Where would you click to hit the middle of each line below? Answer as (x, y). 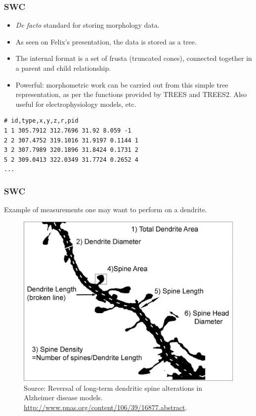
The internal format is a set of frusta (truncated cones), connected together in (134, 58)
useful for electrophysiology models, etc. (76, 104)
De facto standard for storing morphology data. (87, 25)
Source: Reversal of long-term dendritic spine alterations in (113, 388)
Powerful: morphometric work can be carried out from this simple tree (122, 84)
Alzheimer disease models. (63, 397)
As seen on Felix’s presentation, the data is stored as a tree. (106, 41)
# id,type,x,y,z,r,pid (41, 121)
